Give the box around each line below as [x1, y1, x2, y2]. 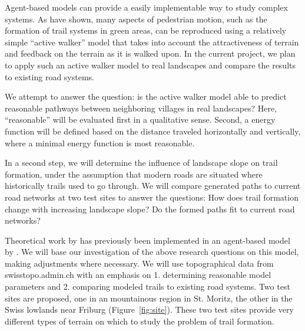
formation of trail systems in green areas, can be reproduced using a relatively [5, 24, 287, 37]
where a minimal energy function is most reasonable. [5, 136, 195, 149]
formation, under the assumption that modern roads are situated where [5, 168, 263, 180]
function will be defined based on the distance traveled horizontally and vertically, [5, 124, 301, 137]
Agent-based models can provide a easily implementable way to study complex [5, 1, 288, 13]
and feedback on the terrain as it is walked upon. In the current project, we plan [5, 47, 296, 60]
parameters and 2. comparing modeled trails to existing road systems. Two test [5, 280, 290, 293]
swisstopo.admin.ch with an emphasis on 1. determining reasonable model [5, 268, 271, 281]
